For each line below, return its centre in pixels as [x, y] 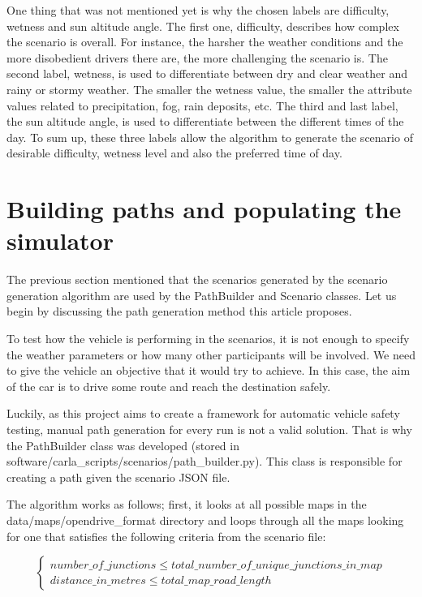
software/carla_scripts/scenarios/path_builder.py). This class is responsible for [205, 461]
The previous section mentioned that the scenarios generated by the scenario [197, 279]
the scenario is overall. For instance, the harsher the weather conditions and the [205, 42]
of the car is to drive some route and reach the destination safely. [169, 386]
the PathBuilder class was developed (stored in [123, 445]
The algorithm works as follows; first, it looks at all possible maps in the [187, 504]
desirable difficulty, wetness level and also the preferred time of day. [174, 153]
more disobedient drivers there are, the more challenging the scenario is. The [197, 57]
